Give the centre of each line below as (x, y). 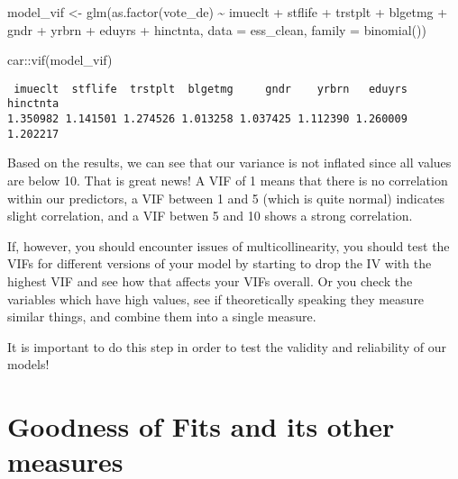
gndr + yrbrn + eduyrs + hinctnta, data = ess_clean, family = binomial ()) (217, 29)
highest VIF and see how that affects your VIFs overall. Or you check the (210, 280)
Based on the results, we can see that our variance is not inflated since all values (229, 163)
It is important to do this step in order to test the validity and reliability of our (227, 346)
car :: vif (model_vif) (60, 60)
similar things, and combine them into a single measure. (162, 316)
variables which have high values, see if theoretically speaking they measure (216, 298)
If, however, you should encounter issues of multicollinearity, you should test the (229, 245)
